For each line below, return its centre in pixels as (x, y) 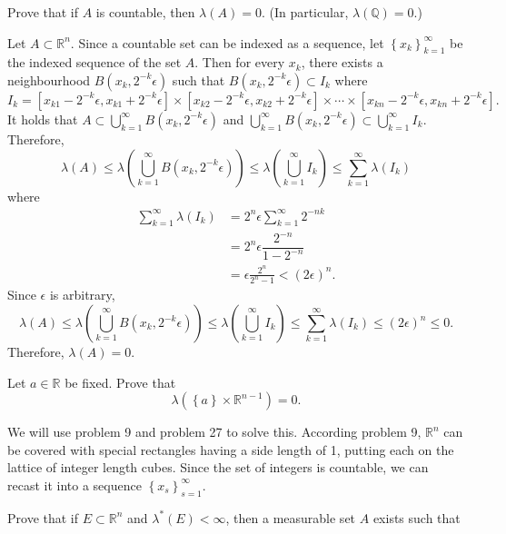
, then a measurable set (291, 517)
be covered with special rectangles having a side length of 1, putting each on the (231, 449)
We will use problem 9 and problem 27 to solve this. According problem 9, (214, 432)
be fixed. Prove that (120, 382)
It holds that (43, 119)
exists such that (417, 517)
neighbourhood (49, 79)
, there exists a (342, 62)
